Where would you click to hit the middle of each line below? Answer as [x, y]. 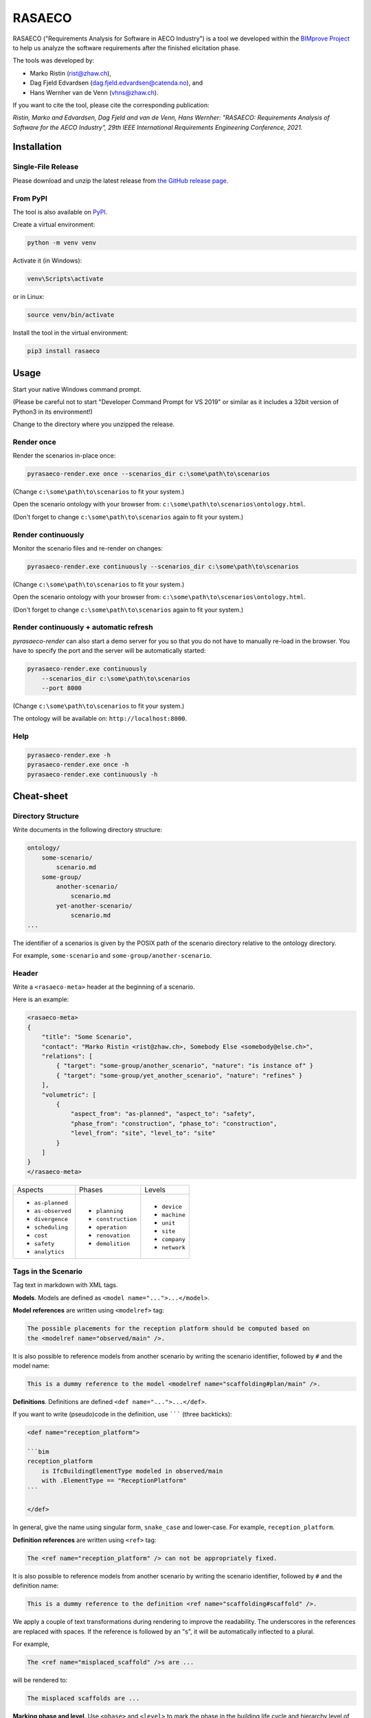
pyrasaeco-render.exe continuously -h [92, 774]
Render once [34, 442]
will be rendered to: [40, 1680]
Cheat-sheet [41, 796]
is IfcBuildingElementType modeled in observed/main [132, 1471]
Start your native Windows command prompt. [77, 389]
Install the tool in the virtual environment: [70, 333]
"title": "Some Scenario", [87, 1037]
